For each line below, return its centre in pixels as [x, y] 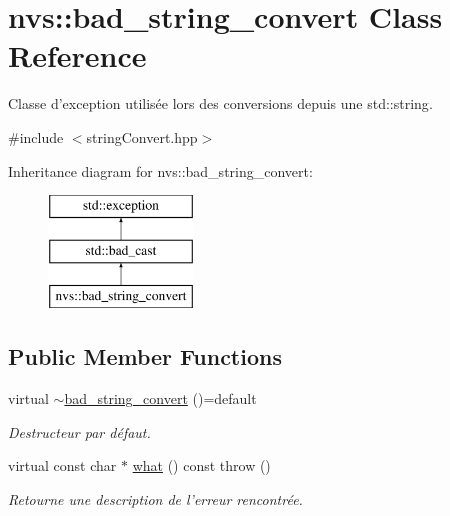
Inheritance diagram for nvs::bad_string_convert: [160, 170]
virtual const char [62, 465]
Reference [77, 55]
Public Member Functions [145, 356]
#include [36, 136]
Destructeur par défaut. [79, 431]
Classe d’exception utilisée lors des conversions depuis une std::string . [220, 103]
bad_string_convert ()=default [160, 398]
